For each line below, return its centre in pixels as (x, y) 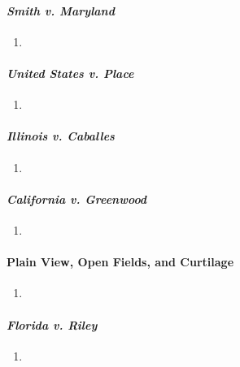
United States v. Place (70, 73)
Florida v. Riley (52, 324)
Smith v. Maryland (61, 10)
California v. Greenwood (77, 199)
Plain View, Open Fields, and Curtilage (120, 262)
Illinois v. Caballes (61, 136)
